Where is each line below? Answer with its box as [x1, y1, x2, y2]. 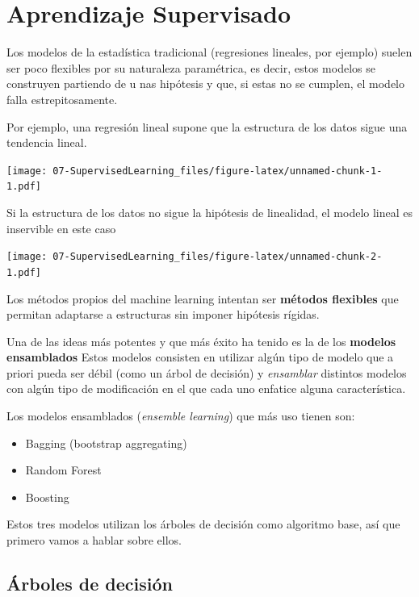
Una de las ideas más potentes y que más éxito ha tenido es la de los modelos [6, 332, 396, 349]
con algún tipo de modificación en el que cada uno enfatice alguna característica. [6, 380, 406, 397]
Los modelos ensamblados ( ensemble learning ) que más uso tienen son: [6, 407, 355, 424]
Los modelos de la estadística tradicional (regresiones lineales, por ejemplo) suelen [6, 44, 413, 61]
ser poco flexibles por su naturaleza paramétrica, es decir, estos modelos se [6, 59, 375, 76]
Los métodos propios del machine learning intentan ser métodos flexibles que [6, 290, 399, 307]
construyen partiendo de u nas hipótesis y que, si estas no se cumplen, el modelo [6, 75, 404, 92]
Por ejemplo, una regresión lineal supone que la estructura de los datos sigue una [6, 118, 408, 135]
